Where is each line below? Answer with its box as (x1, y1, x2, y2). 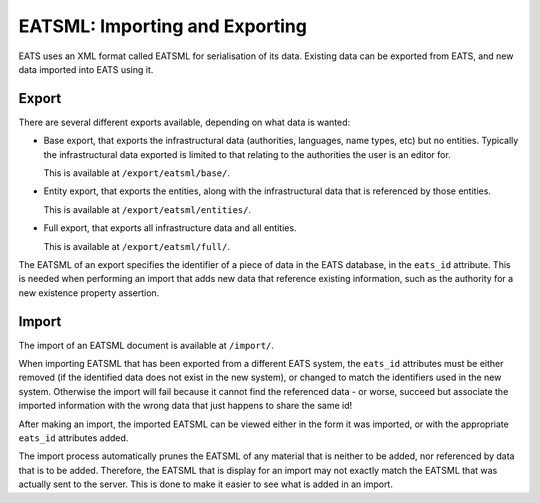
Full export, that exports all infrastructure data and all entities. (43, 222, 297, 234)
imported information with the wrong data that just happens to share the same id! (18, 400, 353, 412)
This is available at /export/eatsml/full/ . (43, 240, 230, 252)
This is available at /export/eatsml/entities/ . (43, 203, 252, 215)
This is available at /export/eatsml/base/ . (43, 167, 230, 179)
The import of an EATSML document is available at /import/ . (18, 339, 275, 351)
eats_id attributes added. (18, 432, 129, 444)
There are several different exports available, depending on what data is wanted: (18, 116, 351, 128)
